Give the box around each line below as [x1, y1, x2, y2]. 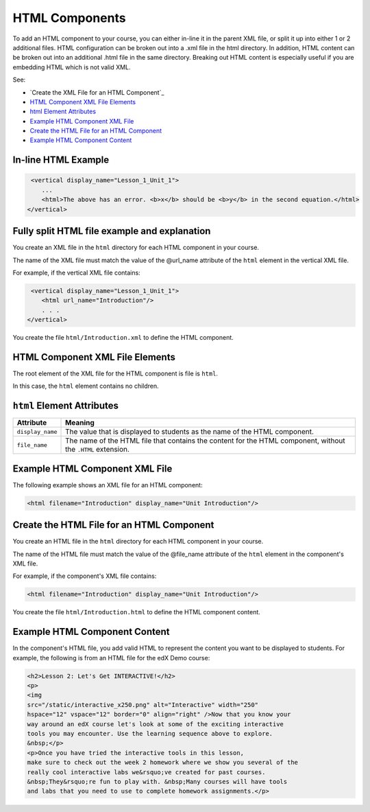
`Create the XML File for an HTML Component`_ [29, 88, 164, 96]
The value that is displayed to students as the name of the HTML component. [65, 427, 314, 437]
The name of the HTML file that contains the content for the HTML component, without [65, 436, 345, 445]
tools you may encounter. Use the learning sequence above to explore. [27, 730, 273, 738]
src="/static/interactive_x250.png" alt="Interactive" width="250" [27, 701, 259, 708]
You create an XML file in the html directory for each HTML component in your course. [12, 244, 260, 252]
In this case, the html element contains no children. [12, 382, 159, 391]
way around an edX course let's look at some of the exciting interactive [27, 720, 284, 728]
